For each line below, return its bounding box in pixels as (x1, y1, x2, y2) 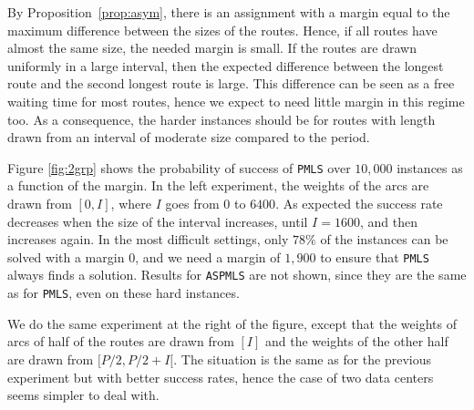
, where (110, 194, 151, 212)
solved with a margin (7, 247, 125, 266)
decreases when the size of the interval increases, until (7, 211, 308, 231)
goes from (165, 194, 220, 212)
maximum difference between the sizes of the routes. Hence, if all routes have (7, 20, 438, 39)
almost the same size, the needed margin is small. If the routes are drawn (7, 38, 417, 57)
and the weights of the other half (265, 332, 448, 351)
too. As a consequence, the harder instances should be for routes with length (7, 109, 436, 128)
